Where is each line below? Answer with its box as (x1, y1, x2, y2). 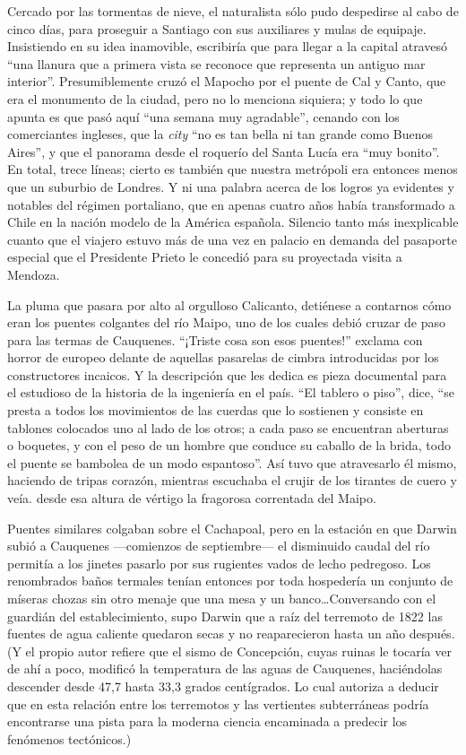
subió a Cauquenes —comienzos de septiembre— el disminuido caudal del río (7, 536, 430, 555)
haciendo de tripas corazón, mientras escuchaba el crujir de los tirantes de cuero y (7, 471, 457, 490)
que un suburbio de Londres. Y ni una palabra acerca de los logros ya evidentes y (7, 177, 454, 195)
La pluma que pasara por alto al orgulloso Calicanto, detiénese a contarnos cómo (7, 295, 452, 314)
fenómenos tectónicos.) (7, 729, 132, 748)
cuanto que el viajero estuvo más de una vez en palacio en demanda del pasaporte (7, 230, 457, 248)
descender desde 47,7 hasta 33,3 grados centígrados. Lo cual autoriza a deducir (7, 676, 439, 695)
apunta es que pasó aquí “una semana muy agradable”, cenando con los (7, 107, 400, 126)
